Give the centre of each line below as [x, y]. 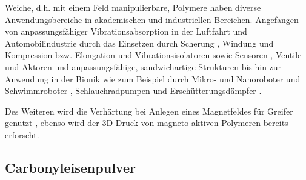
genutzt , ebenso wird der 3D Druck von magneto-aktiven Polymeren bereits [147, 123]
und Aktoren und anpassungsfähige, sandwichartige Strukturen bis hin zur [143, 66]
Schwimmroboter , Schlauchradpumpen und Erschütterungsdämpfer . [133, 91]
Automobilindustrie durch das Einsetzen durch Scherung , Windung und [139, 43]
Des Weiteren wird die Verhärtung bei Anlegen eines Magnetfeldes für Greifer [149, 111]
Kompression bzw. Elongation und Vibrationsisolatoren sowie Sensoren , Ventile [153, 55]
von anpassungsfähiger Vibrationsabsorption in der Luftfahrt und [126, 31]
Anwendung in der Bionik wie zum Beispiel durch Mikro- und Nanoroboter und [153, 78]
